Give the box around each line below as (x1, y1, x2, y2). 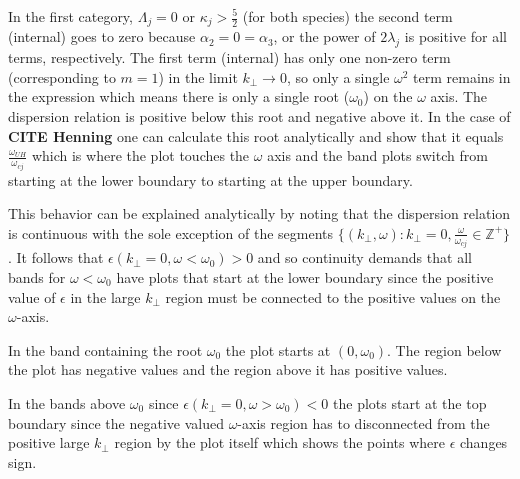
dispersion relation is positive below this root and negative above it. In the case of (8, 106, 511, 127)
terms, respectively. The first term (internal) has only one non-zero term (8, 47, 451, 68)
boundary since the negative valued (8, 412, 224, 433)
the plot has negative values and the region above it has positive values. (8, 359, 448, 380)
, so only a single (286, 66, 390, 87)
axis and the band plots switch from (267, 145, 488, 166)
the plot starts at (225, 339, 331, 360)
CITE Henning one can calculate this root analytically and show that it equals (8, 125, 504, 146)
